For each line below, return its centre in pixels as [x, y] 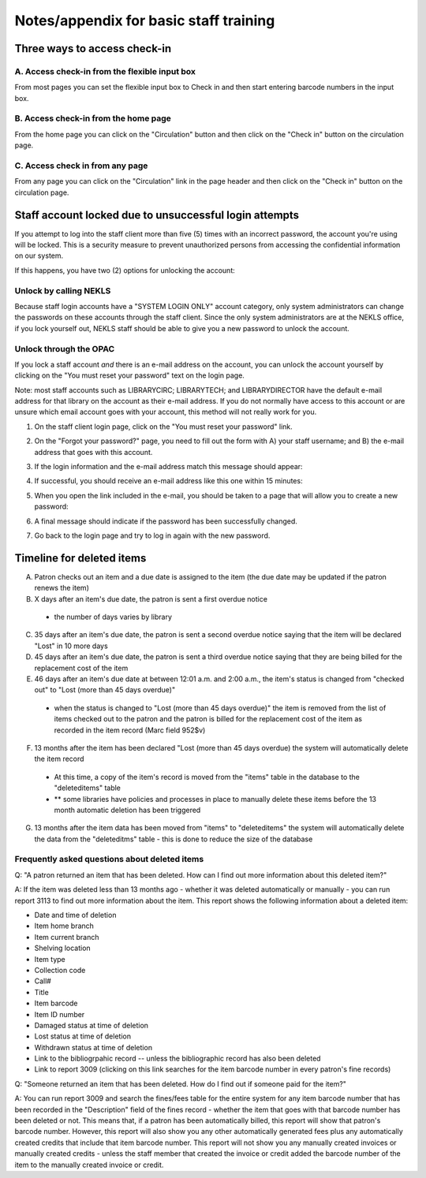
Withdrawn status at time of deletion [93, 1047]
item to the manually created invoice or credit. [89, 1165]
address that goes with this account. [93, 452]
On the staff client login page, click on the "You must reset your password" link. [164, 427]
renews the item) [62, 588]
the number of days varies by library [113, 617]
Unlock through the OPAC [65, 349]
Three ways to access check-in [93, 48]
